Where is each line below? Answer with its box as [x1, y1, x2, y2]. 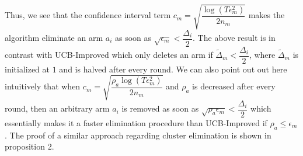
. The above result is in [193, 32, 276, 44]
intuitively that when [5, 80, 81, 92]
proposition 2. [5, 140, 54, 152]
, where [249, 48, 276, 61]
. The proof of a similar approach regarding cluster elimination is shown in [5, 129, 271, 141]
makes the [248, 9, 285, 21]
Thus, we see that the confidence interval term [5, 9, 171, 21]
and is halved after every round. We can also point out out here [59, 63, 287, 75]
